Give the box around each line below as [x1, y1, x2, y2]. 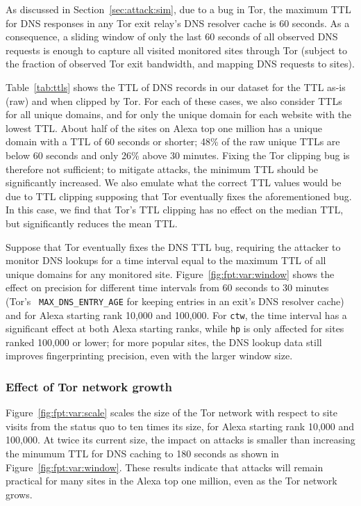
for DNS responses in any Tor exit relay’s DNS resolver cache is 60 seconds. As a [6, 15, 350, 30]
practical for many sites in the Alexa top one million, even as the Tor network [6, 473, 337, 488]
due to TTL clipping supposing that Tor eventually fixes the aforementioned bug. [6, 188, 352, 203]
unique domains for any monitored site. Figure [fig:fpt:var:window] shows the [6, 266, 335, 281]
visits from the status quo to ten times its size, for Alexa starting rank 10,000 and [6, 418, 355, 433]
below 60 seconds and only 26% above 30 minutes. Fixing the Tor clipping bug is [6, 147, 350, 162]
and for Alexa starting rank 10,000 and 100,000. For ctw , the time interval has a [6, 307, 347, 322]
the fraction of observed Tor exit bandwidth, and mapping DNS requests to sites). [6, 56, 355, 71]
